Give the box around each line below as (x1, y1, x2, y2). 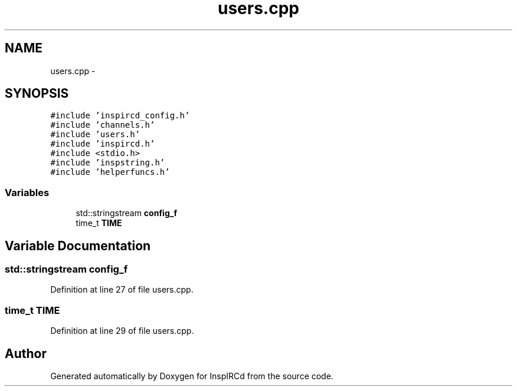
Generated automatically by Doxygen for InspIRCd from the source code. (50, 371, 333, 381)
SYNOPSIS (5, 86, 69, 101)
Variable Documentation (5, 238, 151, 253)
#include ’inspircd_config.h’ (50, 111, 190, 121)
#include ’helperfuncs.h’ (50, 167, 170, 177)
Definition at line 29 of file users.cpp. (50, 326, 194, 336)
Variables (5, 186, 50, 198)
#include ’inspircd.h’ (50, 139, 155, 149)
